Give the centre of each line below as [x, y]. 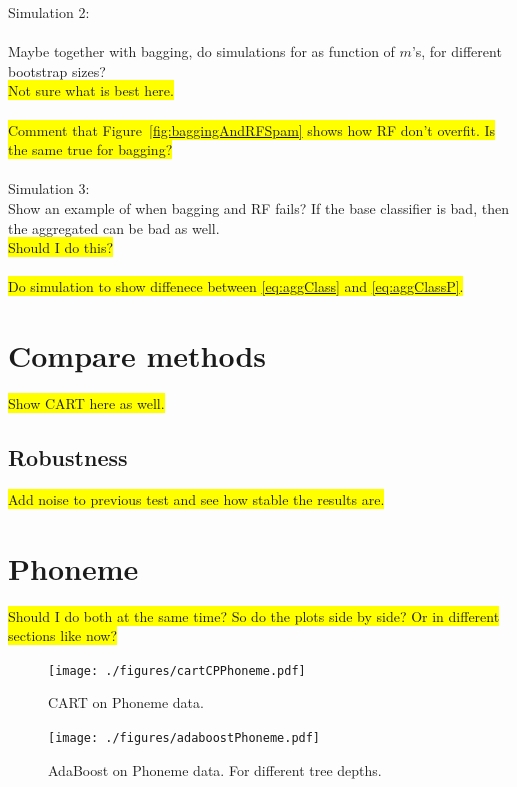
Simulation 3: [49, 188]
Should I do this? [61, 247]
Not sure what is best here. [91, 90]
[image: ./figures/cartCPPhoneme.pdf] [177, 670]
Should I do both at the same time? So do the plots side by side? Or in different [254, 615]
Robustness [68, 457]
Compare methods [137, 355]
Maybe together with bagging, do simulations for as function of [201, 51]
